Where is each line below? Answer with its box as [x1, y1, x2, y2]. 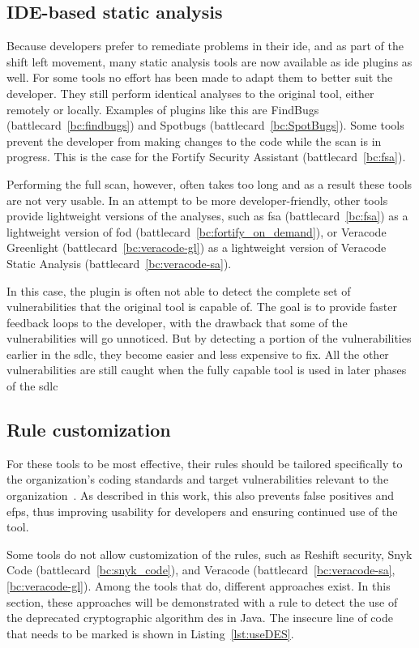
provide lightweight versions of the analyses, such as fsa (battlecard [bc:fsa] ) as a [6, 207, 408, 224]
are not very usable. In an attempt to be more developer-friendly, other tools [6, 191, 388, 208]
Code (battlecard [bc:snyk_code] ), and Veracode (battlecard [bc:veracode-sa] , [6, 561, 395, 578]
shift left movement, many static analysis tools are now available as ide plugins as [6, 53, 413, 70]
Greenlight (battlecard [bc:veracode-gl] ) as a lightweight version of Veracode [6, 239, 387, 256]
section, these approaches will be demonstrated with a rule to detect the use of [6, 593, 398, 610]
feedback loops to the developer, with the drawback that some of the [6, 313, 348, 330]
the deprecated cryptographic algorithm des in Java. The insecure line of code [6, 609, 393, 626]
